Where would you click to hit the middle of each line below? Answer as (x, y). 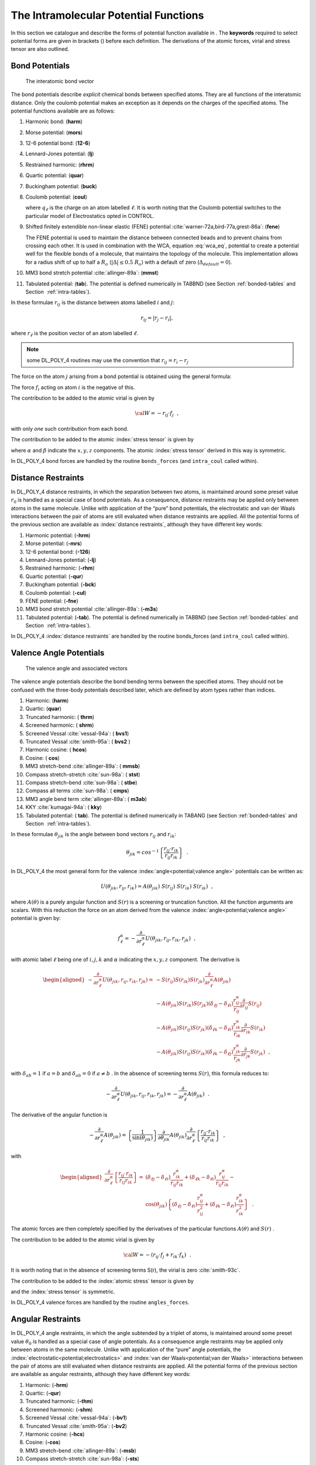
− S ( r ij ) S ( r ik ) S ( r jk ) (180, 980)
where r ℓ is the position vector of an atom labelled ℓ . (75, 334)
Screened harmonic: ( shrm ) (60, 725)
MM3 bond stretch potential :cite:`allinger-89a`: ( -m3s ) (92, 609)
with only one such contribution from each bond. (70, 428)
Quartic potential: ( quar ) (55, 175)
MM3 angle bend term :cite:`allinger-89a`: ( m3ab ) (86, 799)
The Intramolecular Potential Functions (107, 15)
